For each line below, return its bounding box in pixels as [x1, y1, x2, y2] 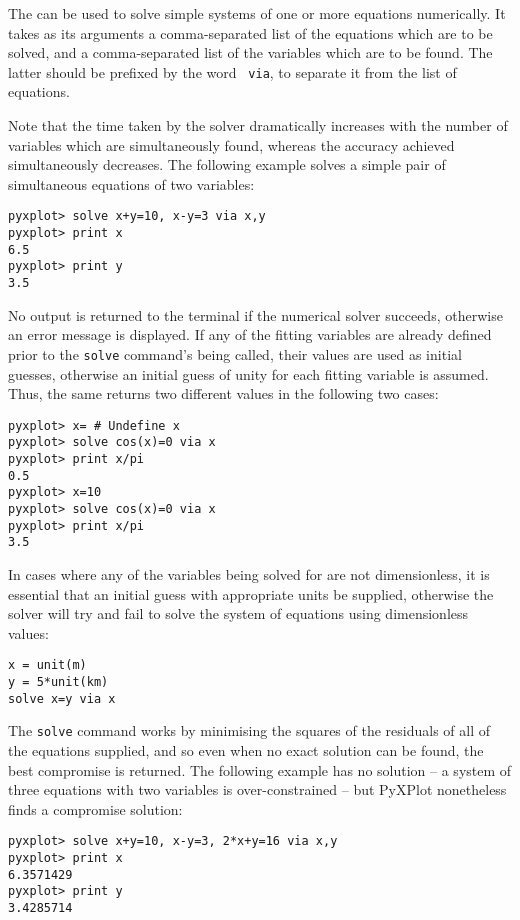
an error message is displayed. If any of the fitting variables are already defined [8, 324, 492, 345]
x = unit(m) [8, 658, 87, 673]
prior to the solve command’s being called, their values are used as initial [8, 343, 462, 364]
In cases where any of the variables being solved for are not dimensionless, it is [8, 563, 490, 584]
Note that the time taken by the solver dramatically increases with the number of [8, 115, 508, 136]
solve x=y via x [8, 691, 116, 706]
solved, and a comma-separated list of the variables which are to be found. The [8, 42, 493, 63]
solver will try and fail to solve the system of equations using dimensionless [8, 603, 469, 624]
